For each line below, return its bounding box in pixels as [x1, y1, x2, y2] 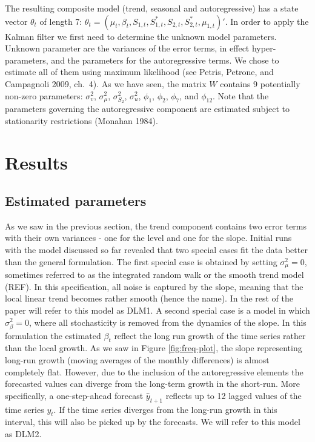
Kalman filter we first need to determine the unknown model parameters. [5, 30, 277, 42]
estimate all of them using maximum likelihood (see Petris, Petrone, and [5, 65, 274, 78]
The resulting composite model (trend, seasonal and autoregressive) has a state [5, 2, 299, 14]
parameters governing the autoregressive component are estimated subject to [5, 102, 290, 115]
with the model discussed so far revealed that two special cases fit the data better [5, 243, 308, 256]
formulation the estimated [5, 329, 101, 341]
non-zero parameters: [5, 89, 83, 102]
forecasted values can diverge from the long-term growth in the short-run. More [5, 377, 300, 390]
